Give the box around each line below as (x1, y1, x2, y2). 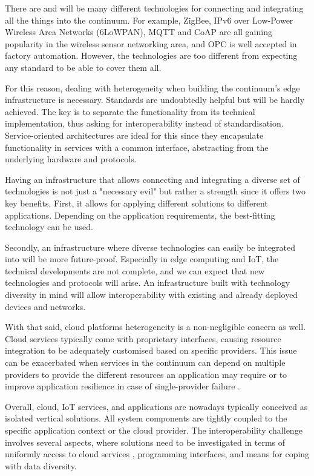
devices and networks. (5, 300, 86, 312)
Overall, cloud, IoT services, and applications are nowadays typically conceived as (5, 400, 308, 412)
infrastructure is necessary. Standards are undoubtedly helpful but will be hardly (5, 93, 305, 106)
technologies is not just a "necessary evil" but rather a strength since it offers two (5, 185, 306, 197)
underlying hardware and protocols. (5, 153, 137, 165)
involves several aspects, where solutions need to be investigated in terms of (5, 435, 286, 448)
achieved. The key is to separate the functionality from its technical (5, 105, 255, 117)
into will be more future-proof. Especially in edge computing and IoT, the (5, 253, 279, 265)
